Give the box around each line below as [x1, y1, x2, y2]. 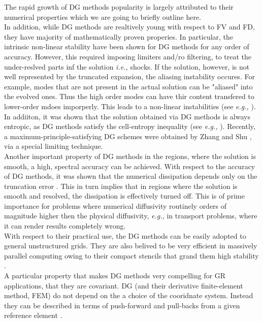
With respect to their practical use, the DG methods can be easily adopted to [4, 230, 246, 241]
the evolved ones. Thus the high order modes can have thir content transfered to [4, 91, 254, 102]
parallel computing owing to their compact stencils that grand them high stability [4, 250, 259, 261]
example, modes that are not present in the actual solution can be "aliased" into [4, 81, 253, 91]
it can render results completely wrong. [4, 220, 126, 231]
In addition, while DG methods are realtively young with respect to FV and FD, [4, 21, 255, 32]
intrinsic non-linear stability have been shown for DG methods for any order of [4, 41, 249, 52]
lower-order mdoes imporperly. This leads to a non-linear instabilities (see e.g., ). [4, 101, 256, 111]
